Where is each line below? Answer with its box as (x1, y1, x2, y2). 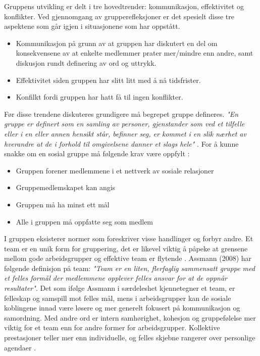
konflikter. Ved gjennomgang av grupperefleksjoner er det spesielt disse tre (4, 11, 235, 21)
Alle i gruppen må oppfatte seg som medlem (16, 216, 153, 227)
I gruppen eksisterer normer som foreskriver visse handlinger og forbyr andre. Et (4, 233, 253, 244)
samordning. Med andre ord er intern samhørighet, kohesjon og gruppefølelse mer (4, 312, 256, 323)
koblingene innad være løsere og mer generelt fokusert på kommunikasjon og (4, 302, 240, 313)
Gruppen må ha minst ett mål (16, 199, 110, 209)
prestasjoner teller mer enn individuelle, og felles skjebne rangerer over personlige (4, 332, 255, 343)
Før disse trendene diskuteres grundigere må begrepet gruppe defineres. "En (4, 108, 239, 119)
